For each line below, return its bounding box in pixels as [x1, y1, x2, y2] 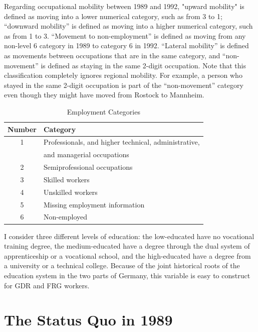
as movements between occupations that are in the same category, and [4, 50, 220, 60]
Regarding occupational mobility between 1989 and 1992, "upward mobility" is [4, 1, 244, 11]
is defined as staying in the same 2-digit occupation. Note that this [41, 60, 246, 70]
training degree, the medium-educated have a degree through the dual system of [4, 241, 250, 251]
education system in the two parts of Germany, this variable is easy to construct [4, 270, 250, 280]
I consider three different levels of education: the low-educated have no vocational [4, 231, 254, 241]
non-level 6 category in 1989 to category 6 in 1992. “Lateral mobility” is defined [4, 40, 249, 51]
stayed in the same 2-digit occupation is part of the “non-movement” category [4, 79, 243, 90]
